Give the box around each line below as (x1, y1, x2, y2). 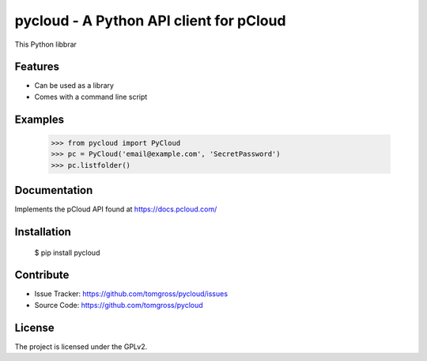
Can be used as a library (34, 81, 115, 90)
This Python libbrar (14, 40, 77, 49)
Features (14, 60, 59, 74)
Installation (14, 225, 71, 238)
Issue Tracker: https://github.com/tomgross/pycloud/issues (34, 289, 229, 298)
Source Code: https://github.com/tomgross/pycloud (34, 300, 203, 310)
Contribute (14, 268, 70, 282)
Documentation (14, 184, 93, 197)
